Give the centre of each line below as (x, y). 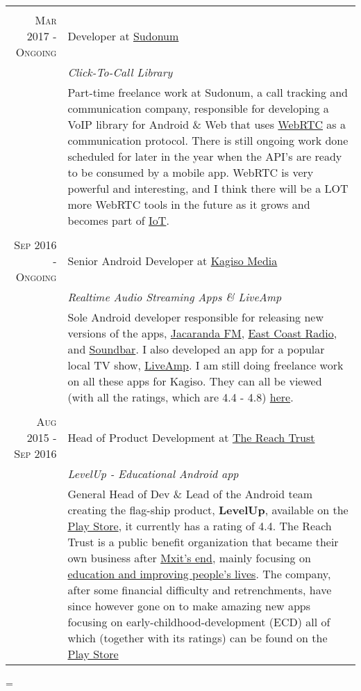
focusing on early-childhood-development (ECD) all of (199, 622)
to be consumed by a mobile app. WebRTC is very (191, 172)
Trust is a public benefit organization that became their (203, 542)
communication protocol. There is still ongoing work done (208, 140)
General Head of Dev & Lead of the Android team (190, 494)
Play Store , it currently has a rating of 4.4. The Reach (200, 526)
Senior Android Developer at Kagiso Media (173, 261)
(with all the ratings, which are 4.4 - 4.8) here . (180, 397)
